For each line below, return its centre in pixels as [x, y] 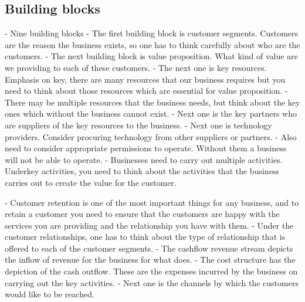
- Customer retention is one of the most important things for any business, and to [152, 202]
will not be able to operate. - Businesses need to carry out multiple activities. [144, 159]
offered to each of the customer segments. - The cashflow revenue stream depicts [149, 248]
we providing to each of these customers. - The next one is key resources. [136, 67]
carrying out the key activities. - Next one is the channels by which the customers [152, 282]
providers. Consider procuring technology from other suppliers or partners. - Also [151, 136]
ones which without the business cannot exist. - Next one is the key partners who [151, 113]
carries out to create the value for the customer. [91, 182]
